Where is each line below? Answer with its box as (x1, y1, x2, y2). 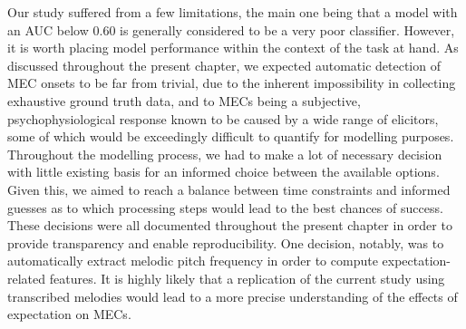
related (7, 268, 46, 287)
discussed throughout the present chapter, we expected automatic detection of (7, 55, 441, 74)
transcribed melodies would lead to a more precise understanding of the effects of (7, 286, 458, 305)
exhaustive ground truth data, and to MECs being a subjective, (7, 91, 361, 110)
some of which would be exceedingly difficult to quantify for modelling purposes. (7, 127, 454, 146)
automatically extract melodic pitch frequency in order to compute (7, 251, 378, 270)
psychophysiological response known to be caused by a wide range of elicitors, (7, 109, 439, 128)
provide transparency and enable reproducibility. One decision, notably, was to (7, 233, 444, 252)
